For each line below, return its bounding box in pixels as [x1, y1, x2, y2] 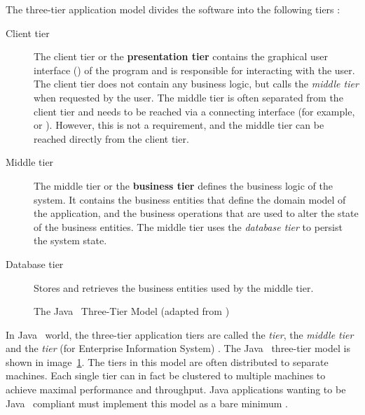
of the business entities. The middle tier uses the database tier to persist [34, 219, 343, 234]
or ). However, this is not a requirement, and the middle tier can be [34, 118, 324, 132]
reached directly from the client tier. [34, 131, 189, 146]
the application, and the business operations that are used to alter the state [34, 206, 359, 220]
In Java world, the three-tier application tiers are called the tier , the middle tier [6, 327, 354, 342]
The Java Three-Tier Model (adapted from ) [34, 304, 230, 318]
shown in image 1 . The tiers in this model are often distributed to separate [6, 354, 329, 369]
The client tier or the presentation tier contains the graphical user [34, 49, 328, 64]
